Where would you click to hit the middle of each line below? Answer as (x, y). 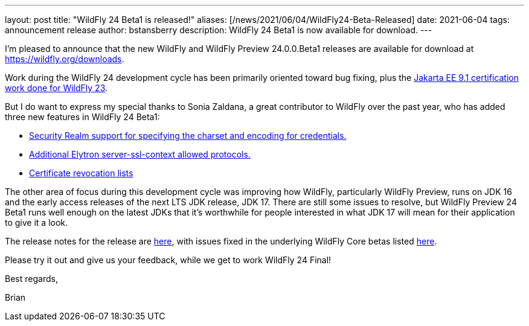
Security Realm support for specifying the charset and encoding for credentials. (188, 136)
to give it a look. (37, 222)
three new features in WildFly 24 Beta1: (82, 117)
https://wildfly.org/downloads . (65, 59)
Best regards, (31, 279)
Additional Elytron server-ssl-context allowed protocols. (140, 154)
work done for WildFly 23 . (56, 88)
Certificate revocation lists (81, 173)
